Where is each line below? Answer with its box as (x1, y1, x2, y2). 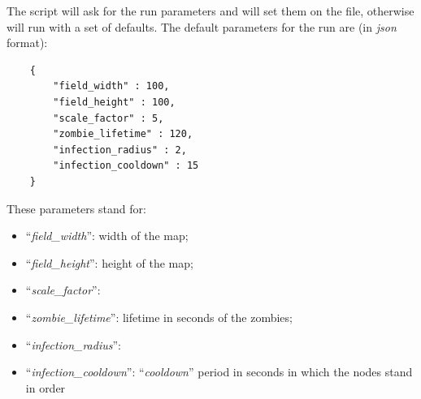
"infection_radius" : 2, (53, 144, 187, 156)
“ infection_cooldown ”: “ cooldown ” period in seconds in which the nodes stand (25, 363, 413, 380)
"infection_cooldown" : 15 (53, 160, 199, 172)
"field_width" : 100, (53, 80, 170, 92)
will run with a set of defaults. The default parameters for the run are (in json (7, 18, 397, 35)
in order (25, 379, 66, 396)
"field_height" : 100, (53, 96, 176, 108)
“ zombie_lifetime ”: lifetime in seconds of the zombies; (25, 308, 293, 325)
